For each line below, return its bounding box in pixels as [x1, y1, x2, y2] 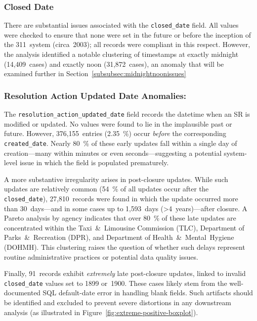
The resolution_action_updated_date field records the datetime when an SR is [4, 109, 250, 119]
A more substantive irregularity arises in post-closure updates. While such [4, 174, 228, 184]
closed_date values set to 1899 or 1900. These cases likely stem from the [4, 277, 227, 288]
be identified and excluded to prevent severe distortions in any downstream [4, 297, 231, 307]
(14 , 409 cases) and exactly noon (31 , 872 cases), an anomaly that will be [4, 58, 224, 69]
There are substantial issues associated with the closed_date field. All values [4, 20, 239, 30]
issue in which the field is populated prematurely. [19, 157, 169, 168]
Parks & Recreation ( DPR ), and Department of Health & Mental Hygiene [4, 232, 234, 242]
